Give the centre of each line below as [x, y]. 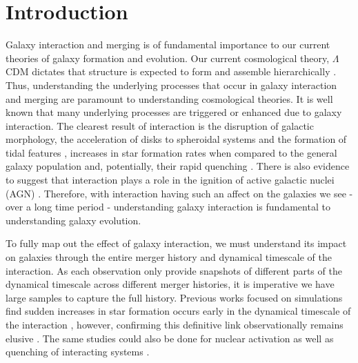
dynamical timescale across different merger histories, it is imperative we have [170, 284]
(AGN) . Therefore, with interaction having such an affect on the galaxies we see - [179, 193]
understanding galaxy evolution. [73, 220]
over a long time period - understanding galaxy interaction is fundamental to [168, 207]
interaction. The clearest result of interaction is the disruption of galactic [160, 125]
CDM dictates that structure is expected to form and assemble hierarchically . [171, 71]
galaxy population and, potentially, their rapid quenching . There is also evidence [178, 166]
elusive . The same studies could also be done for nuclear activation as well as [170, 338]
